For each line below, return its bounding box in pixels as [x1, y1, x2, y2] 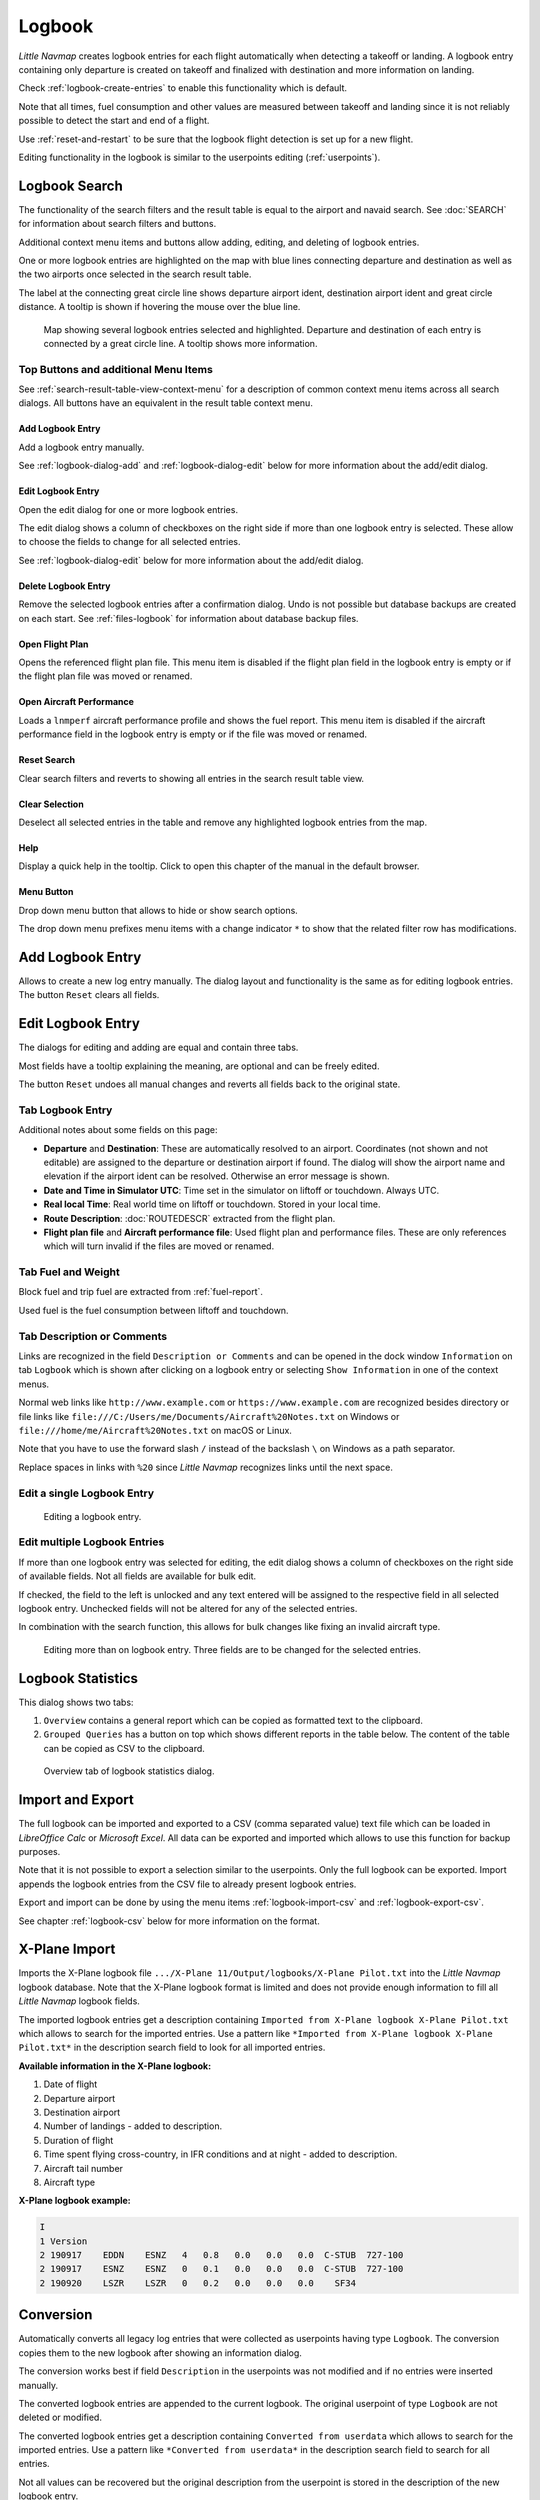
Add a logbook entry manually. [18, 441, 145, 453]
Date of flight [43, 2078, 98, 2090]
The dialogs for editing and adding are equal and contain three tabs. [18, 1041, 299, 1054]
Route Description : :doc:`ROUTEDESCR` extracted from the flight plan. [43, 1212, 336, 1224]
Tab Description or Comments [18, 1329, 168, 1343]
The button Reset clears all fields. [18, 989, 160, 1001]
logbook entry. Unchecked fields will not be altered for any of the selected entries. [18, 1603, 358, 1615]
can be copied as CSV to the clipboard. [43, 1742, 205, 1754]
